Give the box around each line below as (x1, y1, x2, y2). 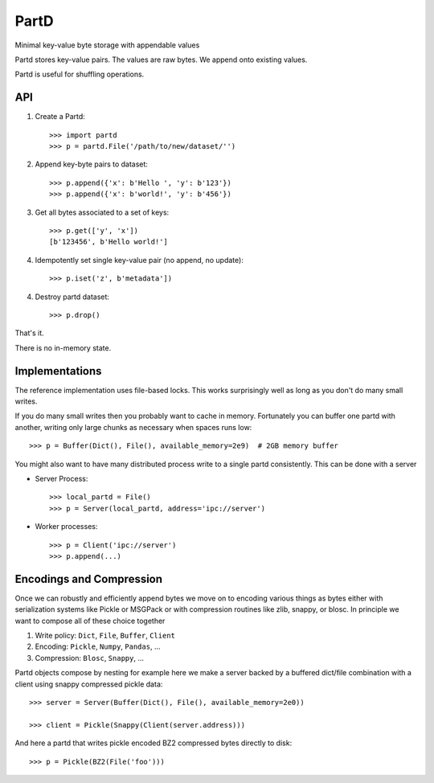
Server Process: (35, 473, 88, 483)
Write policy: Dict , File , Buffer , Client (35, 630, 176, 640)
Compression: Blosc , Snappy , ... (35, 653, 145, 662)
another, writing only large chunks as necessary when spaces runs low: (14, 422, 252, 432)
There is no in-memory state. (14, 342, 112, 353)
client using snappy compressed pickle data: (14, 679, 163, 689)
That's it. (14, 328, 44, 338)
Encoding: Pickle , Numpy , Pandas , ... (35, 642, 161, 651)
